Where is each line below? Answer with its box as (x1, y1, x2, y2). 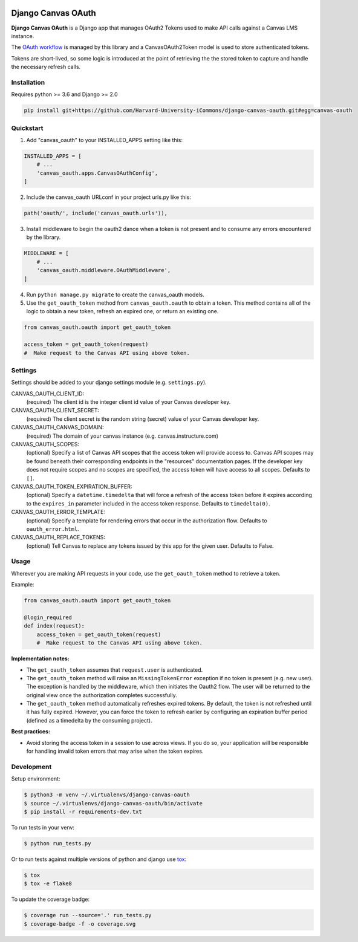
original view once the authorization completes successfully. (26, 691, 178, 698)
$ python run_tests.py (24, 840, 91, 846)
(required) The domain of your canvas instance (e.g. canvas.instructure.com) (26, 432, 219, 440)
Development (11, 762, 52, 771)
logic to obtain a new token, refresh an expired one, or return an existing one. (26, 308, 219, 315)
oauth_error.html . (26, 525, 79, 532)
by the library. (26, 233, 61, 241)
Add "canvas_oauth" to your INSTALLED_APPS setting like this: (26, 136, 183, 143)
